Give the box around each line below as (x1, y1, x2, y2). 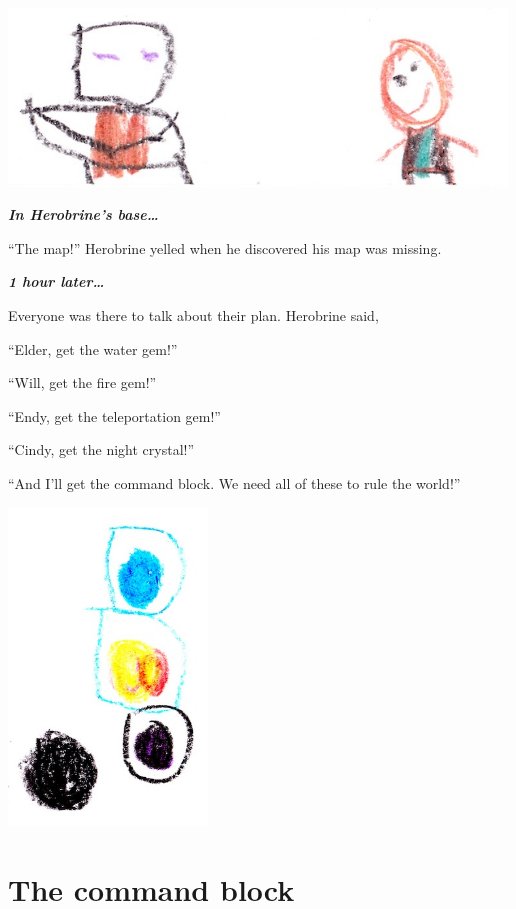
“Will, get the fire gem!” (8, 372, 157, 393)
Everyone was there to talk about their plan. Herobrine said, (8, 304, 379, 325)
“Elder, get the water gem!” (8, 338, 178, 359)
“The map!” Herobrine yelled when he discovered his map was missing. (8, 237, 442, 258)
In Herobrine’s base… (8, 204, 159, 225)
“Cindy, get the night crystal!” (8, 439, 195, 460)
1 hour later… (8, 271, 105, 292)
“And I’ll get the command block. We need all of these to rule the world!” (8, 472, 461, 493)
